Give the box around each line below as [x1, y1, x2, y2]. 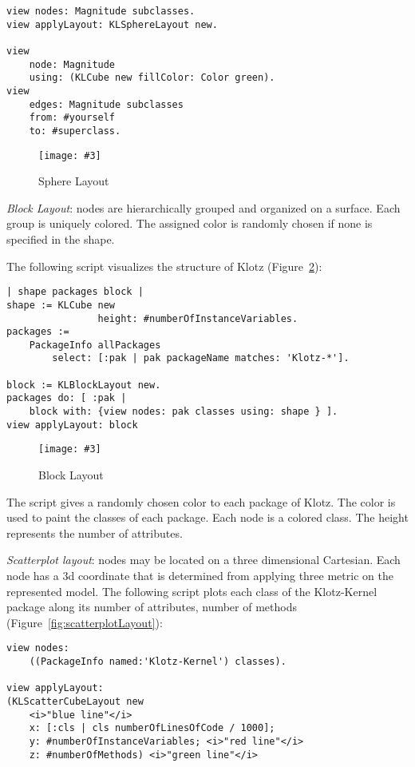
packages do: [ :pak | [6, 392, 127, 404]
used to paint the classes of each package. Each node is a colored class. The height [6, 509, 409, 526]
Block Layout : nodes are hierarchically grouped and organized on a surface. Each [6, 199, 401, 216]
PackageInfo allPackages [29, 339, 161, 351]
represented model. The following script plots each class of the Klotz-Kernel [6, 582, 377, 599]
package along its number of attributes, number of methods [6, 598, 297, 615]
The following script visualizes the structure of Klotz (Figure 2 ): [6, 257, 322, 274]
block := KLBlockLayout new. [6, 379, 161, 391]
